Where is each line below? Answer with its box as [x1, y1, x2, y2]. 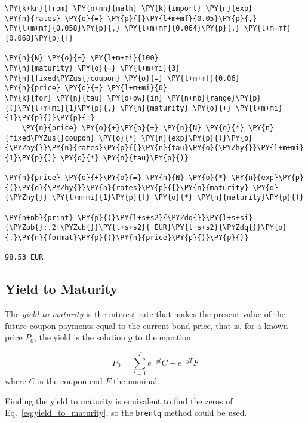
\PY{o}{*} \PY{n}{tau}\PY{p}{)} [60, 153, 189, 162]
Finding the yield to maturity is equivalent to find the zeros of [5, 394, 233, 407]
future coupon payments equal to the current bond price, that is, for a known [5, 319, 288, 331]
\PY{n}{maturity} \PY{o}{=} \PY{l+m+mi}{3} [5, 63, 180, 72]
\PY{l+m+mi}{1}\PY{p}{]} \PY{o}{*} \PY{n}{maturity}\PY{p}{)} [51, 193, 304, 202]
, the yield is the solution [33, 331, 125, 343]
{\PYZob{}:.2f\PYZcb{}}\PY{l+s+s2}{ [5, 223, 150, 232]
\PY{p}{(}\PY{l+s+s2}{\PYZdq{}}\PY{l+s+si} [77, 213, 253, 222]
